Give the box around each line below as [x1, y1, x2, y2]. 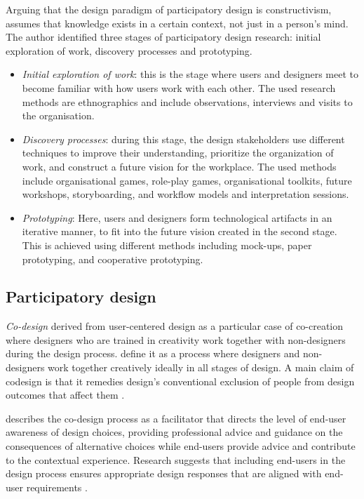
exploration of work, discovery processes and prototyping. [6, 43, 252, 58]
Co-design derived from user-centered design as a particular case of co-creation [6, 319, 344, 333]
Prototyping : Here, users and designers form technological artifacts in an [22, 210, 332, 225]
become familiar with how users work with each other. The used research [22, 80, 336, 95]
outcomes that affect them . [6, 387, 125, 402]
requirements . [26, 479, 88, 494]
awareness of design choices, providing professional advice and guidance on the [6, 425, 343, 439]
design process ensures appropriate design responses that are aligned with [6, 466, 322, 481]
